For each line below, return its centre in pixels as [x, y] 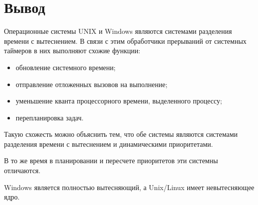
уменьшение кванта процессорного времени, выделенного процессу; [119, 101]
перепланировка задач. [49, 117]
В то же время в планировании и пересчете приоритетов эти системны [111, 160]
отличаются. [22, 170]
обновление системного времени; [66, 67]
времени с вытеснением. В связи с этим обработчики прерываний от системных [125, 41]
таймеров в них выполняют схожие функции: [72, 51]
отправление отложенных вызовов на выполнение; [91, 84]
